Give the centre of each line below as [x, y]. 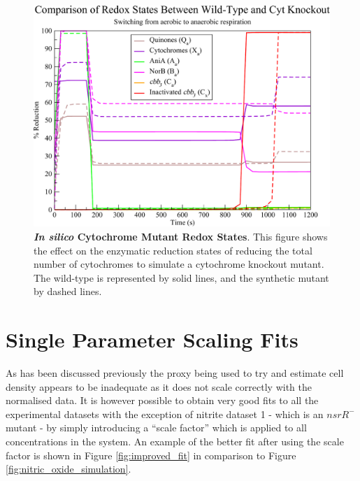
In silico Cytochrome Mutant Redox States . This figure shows [181, 236]
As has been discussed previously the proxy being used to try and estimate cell [175, 373]
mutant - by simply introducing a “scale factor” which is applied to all [156, 428]
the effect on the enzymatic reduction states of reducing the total [173, 250]
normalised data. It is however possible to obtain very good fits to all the [162, 400]
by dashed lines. [68, 291]
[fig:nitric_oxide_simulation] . [69, 469]
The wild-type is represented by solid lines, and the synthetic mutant [181, 277]
